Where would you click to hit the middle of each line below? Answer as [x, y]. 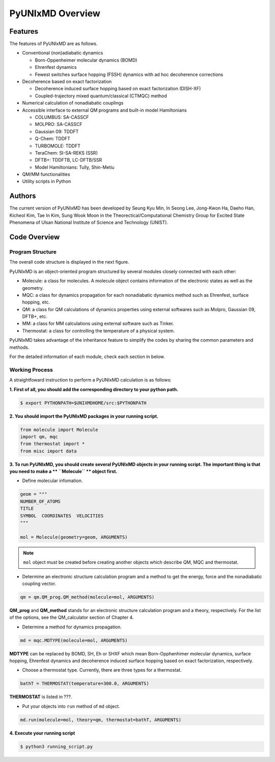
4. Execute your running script [42, 733]
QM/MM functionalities [46, 174]
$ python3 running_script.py [57, 746]
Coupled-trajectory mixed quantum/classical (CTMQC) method [101, 96]
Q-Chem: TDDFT [53, 139]
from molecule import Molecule [59, 429]
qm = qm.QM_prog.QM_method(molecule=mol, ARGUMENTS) [87, 597]
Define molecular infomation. [52, 481]
